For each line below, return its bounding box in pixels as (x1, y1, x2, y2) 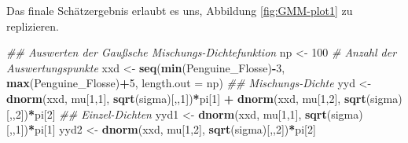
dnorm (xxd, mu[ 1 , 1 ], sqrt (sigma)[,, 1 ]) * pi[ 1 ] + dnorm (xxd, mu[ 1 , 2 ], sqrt (6, 90, 366, 106)
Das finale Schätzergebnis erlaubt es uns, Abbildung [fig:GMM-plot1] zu (6, 2, 353, 18)
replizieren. (6, 17, 59, 34)
